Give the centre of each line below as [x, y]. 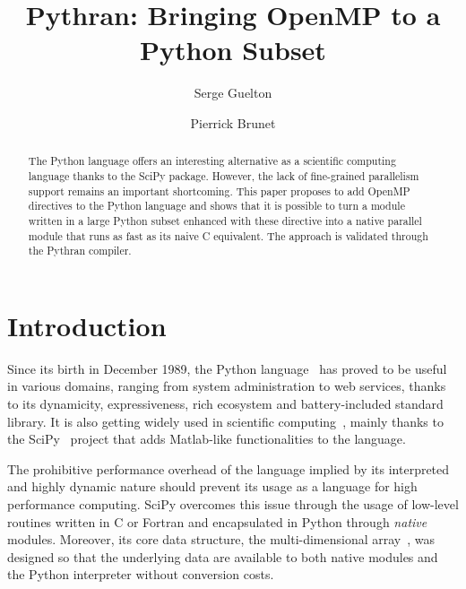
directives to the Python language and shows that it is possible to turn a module [216, 206]
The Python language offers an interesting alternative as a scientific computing [212, 161]
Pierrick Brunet [233, 122]
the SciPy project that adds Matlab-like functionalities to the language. [207, 439]
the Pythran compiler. [80, 251]
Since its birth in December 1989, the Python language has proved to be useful [227, 368]
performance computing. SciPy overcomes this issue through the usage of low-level [233, 503]
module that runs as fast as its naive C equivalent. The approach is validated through [228, 235]
